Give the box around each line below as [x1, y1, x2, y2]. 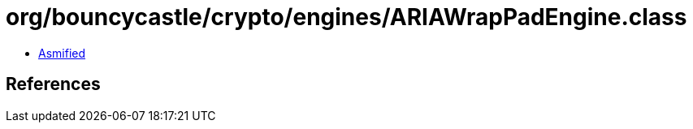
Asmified [38, 45, 86, 60]
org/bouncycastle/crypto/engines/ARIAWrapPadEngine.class [6, 3, 687, 31]
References [6, 74, 101, 95]
